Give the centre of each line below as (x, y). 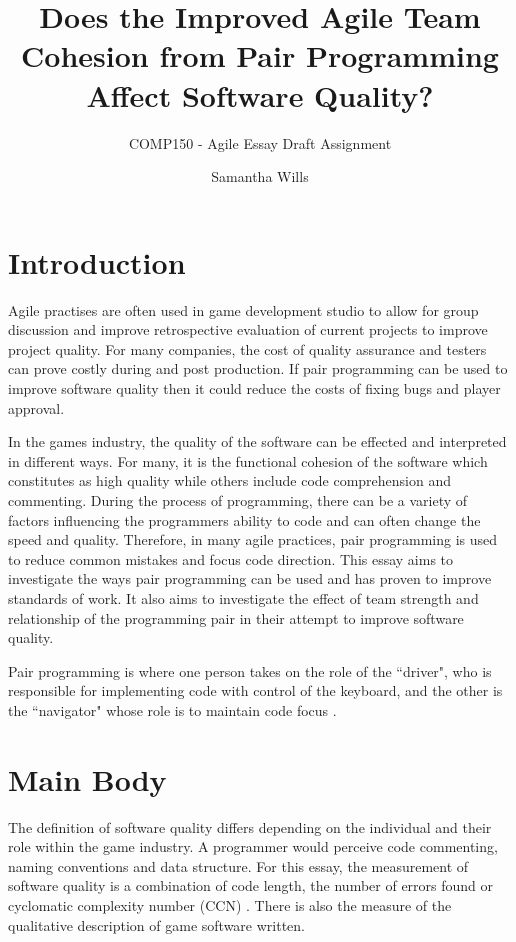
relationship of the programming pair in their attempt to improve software (236, 617)
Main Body (87, 778)
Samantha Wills (260, 176)
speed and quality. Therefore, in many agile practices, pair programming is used (253, 539)
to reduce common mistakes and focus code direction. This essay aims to (231, 558)
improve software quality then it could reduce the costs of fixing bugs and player (254, 388)
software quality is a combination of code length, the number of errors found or (251, 885)
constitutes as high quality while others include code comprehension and (230, 480)
